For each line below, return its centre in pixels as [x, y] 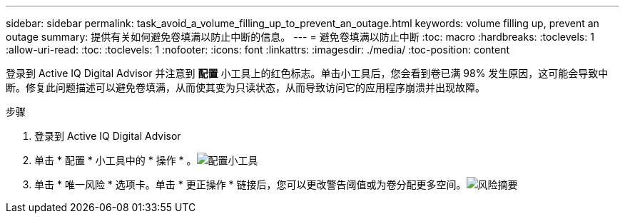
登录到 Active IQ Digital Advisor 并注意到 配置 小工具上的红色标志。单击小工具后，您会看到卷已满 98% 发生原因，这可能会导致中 [307, 73]
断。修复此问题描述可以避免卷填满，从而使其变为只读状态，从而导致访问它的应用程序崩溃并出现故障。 [245, 87]
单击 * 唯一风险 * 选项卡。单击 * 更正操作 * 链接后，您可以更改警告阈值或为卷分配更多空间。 [250, 184]
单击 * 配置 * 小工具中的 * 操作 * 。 [116, 160]
